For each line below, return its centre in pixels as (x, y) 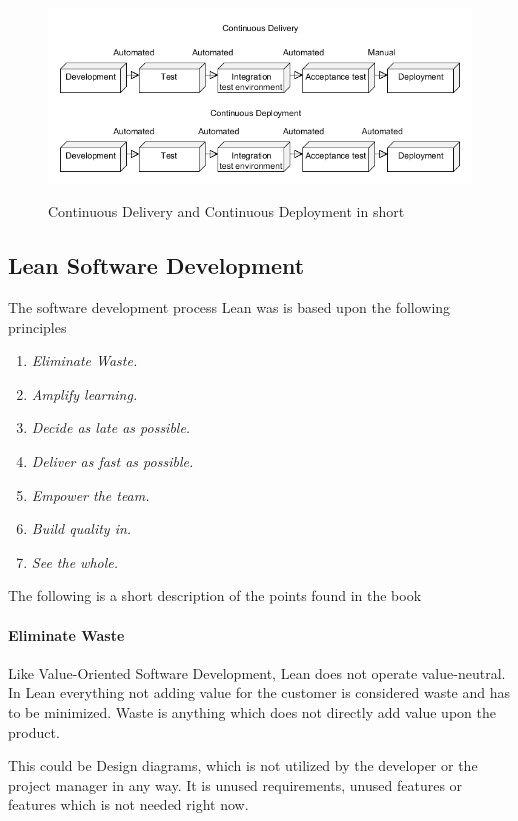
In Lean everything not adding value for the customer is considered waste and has (259, 692)
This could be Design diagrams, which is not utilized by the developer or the (243, 765)
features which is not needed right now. (128, 804)
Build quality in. (81, 528)
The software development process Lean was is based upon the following (229, 307)
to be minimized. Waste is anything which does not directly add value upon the (252, 711)
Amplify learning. (84, 393)
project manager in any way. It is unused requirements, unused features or (235, 784)
